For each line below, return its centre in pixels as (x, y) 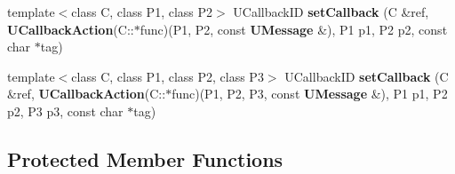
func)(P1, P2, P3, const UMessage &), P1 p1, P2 (310, 94)
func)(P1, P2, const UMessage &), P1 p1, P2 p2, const (294, 29)
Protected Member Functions (145, 158)
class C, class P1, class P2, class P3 (168, 76)
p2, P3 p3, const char (65, 111)
